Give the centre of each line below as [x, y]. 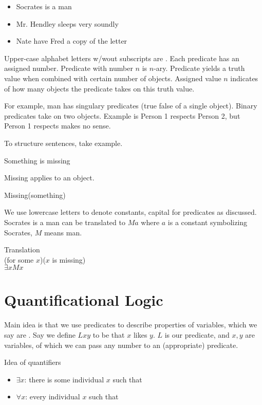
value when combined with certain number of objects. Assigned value [113, 78]
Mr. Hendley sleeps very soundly [67, 23]
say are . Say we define [40, 335]
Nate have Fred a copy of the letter [72, 41]
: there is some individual [64, 379]
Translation [22, 250]
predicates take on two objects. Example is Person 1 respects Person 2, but [122, 115]
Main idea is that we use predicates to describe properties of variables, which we [131, 325]
